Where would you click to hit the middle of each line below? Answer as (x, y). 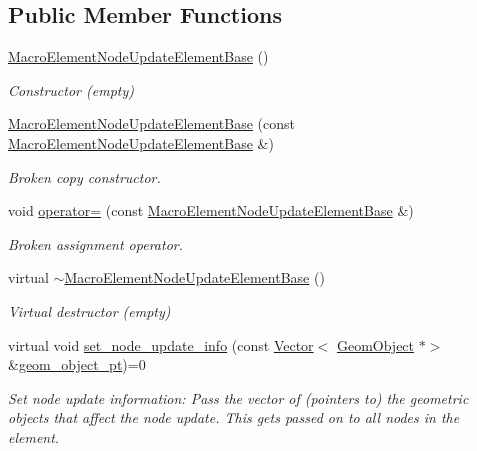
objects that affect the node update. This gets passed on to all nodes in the (234, 417)
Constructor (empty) (71, 89)
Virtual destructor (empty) (89, 310)
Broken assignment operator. (95, 243)
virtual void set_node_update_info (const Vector (161, 344)
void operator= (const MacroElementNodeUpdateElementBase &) (211, 210)
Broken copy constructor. (84, 176)
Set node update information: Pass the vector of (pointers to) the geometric (238, 397)
